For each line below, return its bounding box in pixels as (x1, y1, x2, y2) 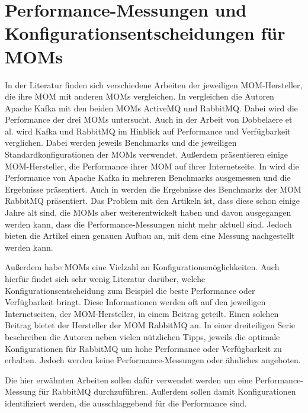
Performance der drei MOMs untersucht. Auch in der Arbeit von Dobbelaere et (5, 113, 293, 126)
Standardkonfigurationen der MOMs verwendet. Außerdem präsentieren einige (5, 148, 288, 161)
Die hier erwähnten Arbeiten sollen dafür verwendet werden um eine (5, 373, 253, 386)
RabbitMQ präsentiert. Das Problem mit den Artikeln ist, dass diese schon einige (5, 194, 300, 207)
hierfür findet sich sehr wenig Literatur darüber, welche (5, 273, 206, 284)
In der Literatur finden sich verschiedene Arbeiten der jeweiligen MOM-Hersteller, (5, 78, 303, 91)
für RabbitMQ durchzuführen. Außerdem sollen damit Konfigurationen (38, 385, 296, 398)
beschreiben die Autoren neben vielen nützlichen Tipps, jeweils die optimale (5, 330, 280, 342)
